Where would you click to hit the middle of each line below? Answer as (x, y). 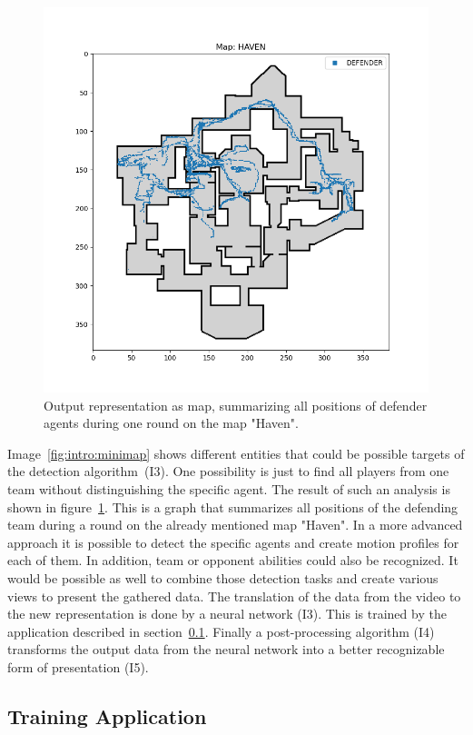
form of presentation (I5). (78, 666)
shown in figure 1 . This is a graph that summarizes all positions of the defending (233, 507)
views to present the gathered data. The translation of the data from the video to (234, 596)
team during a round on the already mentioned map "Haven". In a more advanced (235, 525)
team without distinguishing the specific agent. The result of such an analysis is (229, 488)
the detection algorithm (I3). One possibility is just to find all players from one (228, 471)
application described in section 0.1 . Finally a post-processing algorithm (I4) (221, 631)
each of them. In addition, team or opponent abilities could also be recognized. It (233, 560)
